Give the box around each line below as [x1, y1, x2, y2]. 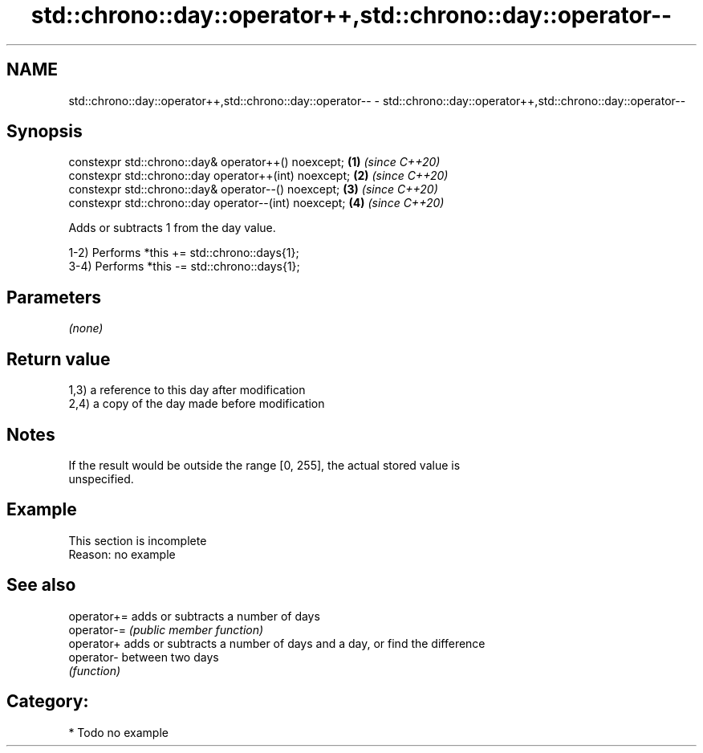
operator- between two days [68, 649, 219, 664]
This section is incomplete [68, 533, 207, 547]
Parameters [6, 287, 101, 307]
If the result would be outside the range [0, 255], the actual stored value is [68, 458, 461, 472]
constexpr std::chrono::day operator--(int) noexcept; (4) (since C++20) [68, 196, 445, 210]
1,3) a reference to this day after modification [68, 383, 306, 397]
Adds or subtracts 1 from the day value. [68, 221, 276, 235]
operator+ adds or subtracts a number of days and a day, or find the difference [68, 636, 486, 650]
